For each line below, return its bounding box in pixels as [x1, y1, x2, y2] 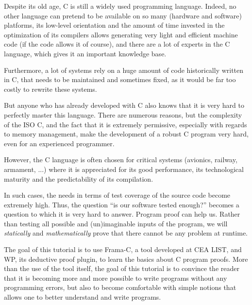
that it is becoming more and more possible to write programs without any [4, 272, 227, 283]
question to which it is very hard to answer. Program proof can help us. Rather [4, 209, 240, 219]
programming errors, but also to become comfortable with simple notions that [4, 282, 236, 292]
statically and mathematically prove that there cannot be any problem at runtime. [4, 228, 248, 238]
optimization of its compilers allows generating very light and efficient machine [4, 29, 238, 39]
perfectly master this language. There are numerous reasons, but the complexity [4, 109, 242, 119]
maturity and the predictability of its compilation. [4, 173, 153, 184]
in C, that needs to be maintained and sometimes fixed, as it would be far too [4, 74, 236, 85]
